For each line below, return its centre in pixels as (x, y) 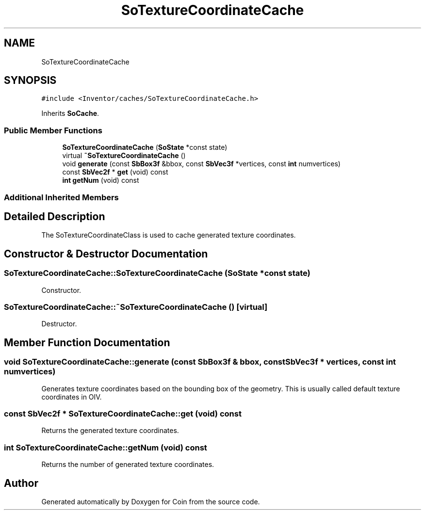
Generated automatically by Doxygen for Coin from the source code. (151, 501)
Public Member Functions (53, 130)
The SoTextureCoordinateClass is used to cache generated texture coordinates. (169, 235)
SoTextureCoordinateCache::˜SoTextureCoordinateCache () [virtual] (136, 307)
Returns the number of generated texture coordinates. (128, 465)
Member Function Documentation (87, 342)
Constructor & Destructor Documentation (106, 254)
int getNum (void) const (101, 180)
